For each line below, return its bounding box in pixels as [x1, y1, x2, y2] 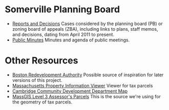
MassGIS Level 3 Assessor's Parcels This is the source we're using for [12, 93, 161, 99]
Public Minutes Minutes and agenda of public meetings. [12, 37, 130, 43]
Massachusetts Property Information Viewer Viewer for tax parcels [12, 82, 153, 89]
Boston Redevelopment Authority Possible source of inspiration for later [12, 72, 164, 78]
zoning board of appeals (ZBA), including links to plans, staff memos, [12, 26, 158, 32]
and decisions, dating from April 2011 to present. [12, 31, 115, 37]
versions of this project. [12, 77, 62, 83]
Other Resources [5, 55, 78, 67]
